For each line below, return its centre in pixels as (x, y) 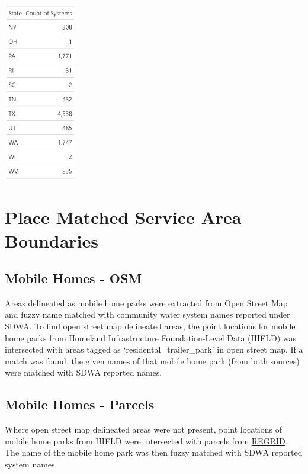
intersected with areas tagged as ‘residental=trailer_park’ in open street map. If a (154, 349)
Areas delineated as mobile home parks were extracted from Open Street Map (146, 302)
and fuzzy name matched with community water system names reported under (147, 314)
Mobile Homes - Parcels (80, 404)
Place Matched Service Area (123, 217)
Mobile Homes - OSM (73, 278)
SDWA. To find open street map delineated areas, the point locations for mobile (150, 326)
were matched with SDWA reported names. (84, 372)
